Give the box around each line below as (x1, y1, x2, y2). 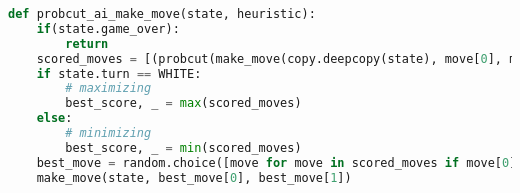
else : (36, 111, 73, 126)
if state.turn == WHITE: (36, 66, 202, 81)
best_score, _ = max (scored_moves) (65, 96, 302, 111)
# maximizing (65, 81, 152, 96)
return (65, 36, 109, 51)
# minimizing (65, 126, 152, 140)
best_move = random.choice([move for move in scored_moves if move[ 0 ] (36, 155, 517, 170)
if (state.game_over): (36, 21, 180, 36)
